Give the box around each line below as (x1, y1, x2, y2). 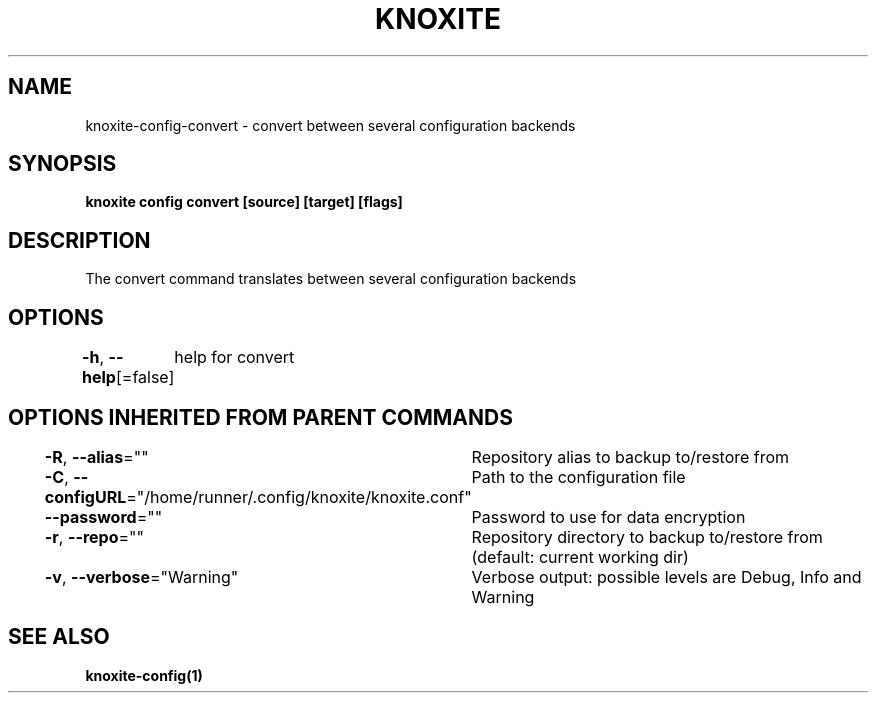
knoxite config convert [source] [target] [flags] (85, 193, 403, 211)
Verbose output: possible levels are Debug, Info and (471, 566, 862, 587)
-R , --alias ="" (44, 446, 149, 467)
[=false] (115, 367, 175, 388)
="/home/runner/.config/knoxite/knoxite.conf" (126, 486, 472, 507)
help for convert (174, 347, 295, 368)
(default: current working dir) (471, 546, 689, 567)
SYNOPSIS (8, 151, 117, 177)
